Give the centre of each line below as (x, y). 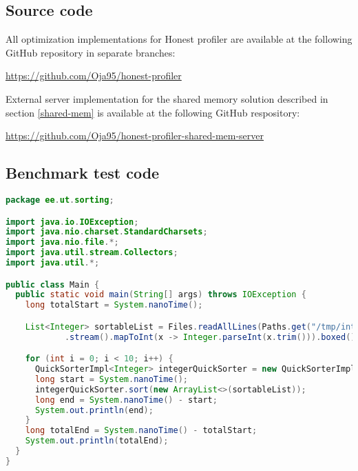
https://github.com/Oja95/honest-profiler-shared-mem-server (135, 136)
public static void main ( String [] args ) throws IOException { (161, 295)
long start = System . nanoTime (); (111, 379)
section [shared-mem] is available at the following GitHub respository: (153, 112)
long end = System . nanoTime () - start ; (126, 400)
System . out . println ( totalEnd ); (97, 441)
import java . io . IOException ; (72, 222)
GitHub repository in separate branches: (91, 52)
